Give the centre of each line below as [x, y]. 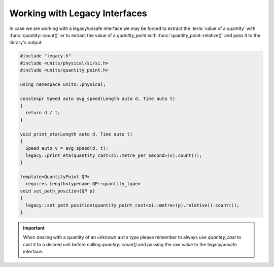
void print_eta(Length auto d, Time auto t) [76, 134]
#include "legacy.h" [45, 56]
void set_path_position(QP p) [58, 191]
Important [34, 228]
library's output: [26, 43]
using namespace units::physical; [63, 84]
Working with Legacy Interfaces [78, 13]
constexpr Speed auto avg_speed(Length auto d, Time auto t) [98, 98]
